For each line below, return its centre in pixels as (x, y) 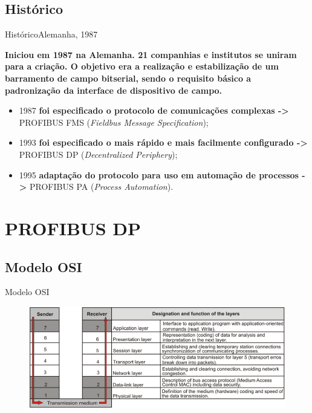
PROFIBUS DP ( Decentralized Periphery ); (98, 154)
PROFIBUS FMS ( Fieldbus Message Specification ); (114, 122)
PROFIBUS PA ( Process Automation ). (101, 187)
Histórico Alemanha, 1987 (51, 34)
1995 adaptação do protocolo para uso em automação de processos (159, 174)
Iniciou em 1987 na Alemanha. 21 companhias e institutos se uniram (151, 54)
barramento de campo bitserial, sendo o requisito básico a (128, 78)
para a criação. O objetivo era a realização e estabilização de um (142, 66)
